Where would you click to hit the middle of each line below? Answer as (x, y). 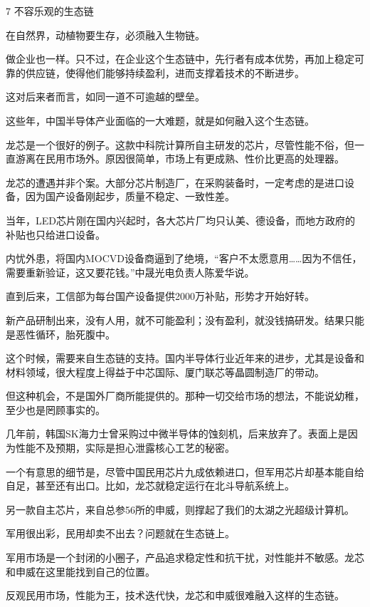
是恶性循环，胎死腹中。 (60, 334)
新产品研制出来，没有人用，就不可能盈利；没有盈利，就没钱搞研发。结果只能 (185, 320)
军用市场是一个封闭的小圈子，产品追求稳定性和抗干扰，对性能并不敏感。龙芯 (185, 557)
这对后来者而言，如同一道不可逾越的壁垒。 (105, 97)
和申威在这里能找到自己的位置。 (80, 571)
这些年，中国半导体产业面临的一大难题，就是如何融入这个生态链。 (160, 120)
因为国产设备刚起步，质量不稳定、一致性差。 (130, 196)
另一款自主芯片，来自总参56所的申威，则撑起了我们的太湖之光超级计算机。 (180, 509)
